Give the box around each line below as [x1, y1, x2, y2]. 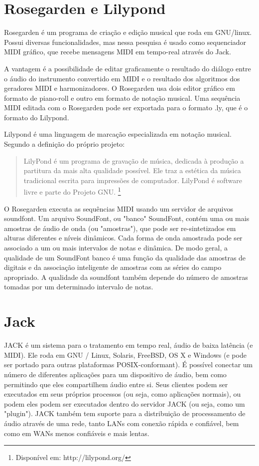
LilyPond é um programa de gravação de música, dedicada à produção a [23, 155, 244, 166]
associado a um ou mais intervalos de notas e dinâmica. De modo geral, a [4, 242, 228, 253]
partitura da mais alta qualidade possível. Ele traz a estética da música [23, 165, 241, 176]
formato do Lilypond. [4, 112, 69, 122]
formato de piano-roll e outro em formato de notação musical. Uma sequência [4, 92, 241, 103]
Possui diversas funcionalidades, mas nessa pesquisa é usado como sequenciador [4, 36, 247, 47]
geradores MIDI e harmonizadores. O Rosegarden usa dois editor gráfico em [4, 83, 235, 93]
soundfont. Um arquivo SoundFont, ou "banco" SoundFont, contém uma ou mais [4, 213, 250, 224]
